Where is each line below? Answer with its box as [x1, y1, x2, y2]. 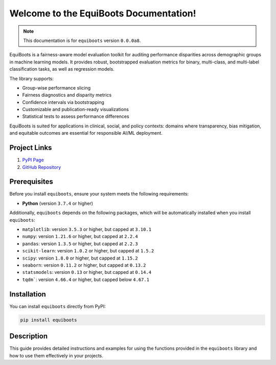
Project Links [9, 143, 52, 152]
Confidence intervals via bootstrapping [22, 99, 105, 105]
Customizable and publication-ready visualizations [22, 106, 129, 113]
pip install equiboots [20, 317, 77, 323]
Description [9, 332, 48, 340]
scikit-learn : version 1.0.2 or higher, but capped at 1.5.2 [22, 248, 154, 254]
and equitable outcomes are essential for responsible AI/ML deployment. [9, 130, 163, 136]
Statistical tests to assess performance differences [22, 113, 130, 120]
